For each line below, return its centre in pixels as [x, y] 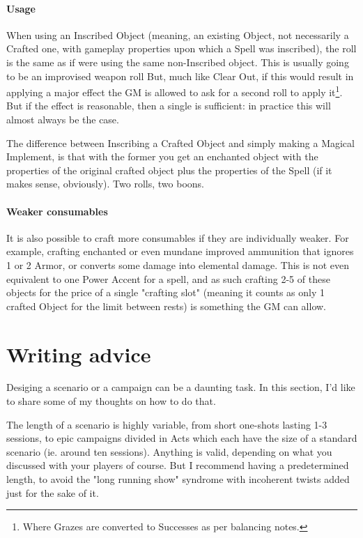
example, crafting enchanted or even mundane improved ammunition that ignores [180, 251]
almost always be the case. [63, 120]
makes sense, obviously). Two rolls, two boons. [105, 184]
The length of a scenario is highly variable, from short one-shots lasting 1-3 [167, 424]
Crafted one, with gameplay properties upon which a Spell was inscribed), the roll [181, 48]
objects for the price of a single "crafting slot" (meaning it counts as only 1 [166, 292]
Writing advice [79, 354]
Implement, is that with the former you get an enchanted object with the [162, 156]
